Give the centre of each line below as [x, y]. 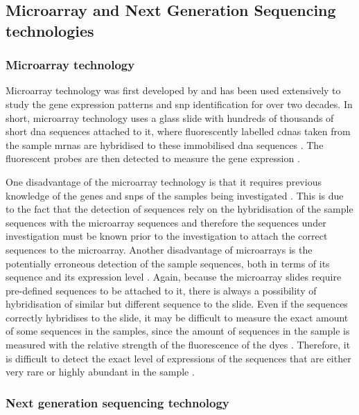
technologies [50, 30]
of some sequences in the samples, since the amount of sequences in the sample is [178, 331]
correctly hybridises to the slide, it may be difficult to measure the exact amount [177, 317]
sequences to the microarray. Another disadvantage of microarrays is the [159, 249]
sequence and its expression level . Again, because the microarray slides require [174, 277]
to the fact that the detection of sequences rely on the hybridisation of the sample [179, 209]
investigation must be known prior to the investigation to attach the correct [167, 236]
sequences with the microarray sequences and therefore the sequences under [166, 222]
